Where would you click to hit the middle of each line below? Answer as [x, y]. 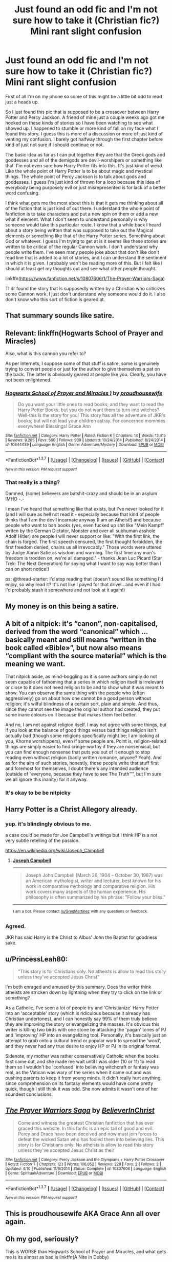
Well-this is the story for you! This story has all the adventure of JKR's [92, 415]
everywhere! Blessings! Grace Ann [54, 426]
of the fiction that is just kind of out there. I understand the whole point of [83, 208]
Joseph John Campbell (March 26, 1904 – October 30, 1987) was [94, 875]
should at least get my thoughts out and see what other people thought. [81, 268]
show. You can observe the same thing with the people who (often [75, 693]
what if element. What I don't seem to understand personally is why [77, 219]
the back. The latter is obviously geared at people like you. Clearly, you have [86, 375]
